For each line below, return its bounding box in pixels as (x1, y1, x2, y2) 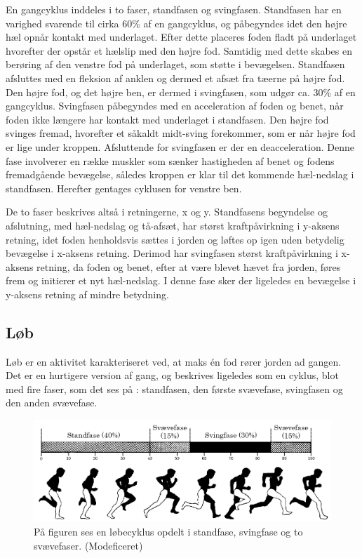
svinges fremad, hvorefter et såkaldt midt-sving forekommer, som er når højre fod (6, 126, 356, 140)
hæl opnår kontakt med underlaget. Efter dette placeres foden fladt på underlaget (6, 29, 357, 44)
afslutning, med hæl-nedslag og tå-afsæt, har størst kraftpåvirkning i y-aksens (6, 218, 340, 232)
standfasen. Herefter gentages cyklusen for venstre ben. (6, 180, 242, 195)
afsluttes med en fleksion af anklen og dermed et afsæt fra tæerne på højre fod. (6, 70, 345, 85)
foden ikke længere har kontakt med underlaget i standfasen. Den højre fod (6, 112, 329, 126)
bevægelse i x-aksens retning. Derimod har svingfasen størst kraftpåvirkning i (6, 246, 338, 260)
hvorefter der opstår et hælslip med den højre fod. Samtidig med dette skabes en (6, 43, 353, 58)
